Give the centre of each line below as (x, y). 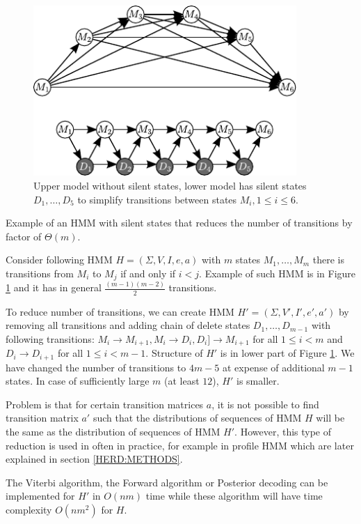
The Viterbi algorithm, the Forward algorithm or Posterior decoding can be (167, 482)
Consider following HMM (59, 260)
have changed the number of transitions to (96, 367)
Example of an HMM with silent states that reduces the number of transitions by (179, 223)
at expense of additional (273, 367)
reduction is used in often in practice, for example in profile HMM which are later (180, 445)
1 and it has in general (54, 287)
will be (330, 418)
